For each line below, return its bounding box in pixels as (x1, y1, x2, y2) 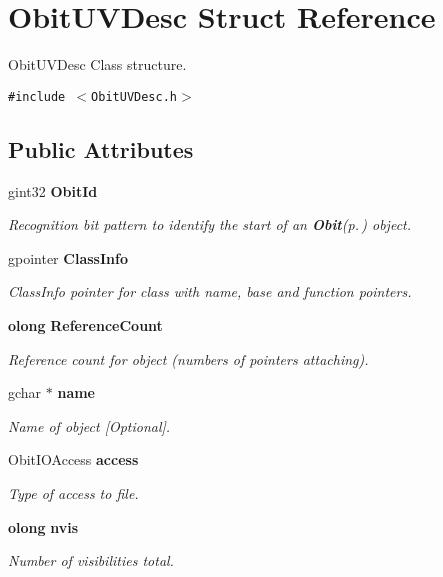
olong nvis (8, 516, 79, 537)
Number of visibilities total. (8, 550, 174, 571)
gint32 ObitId (8, 180, 98, 201)
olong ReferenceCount (8, 314, 163, 335)
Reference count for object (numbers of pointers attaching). (8, 348, 369, 369)
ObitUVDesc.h (91, 89, 177, 104)
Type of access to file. (8, 482, 139, 503)
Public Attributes (8, 133, 194, 164)
